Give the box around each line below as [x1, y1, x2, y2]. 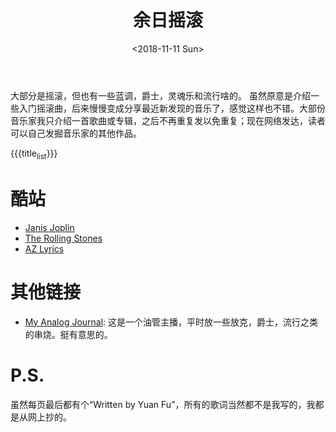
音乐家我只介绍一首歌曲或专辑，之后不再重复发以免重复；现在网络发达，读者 [10, 114, 326, 126]
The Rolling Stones [24, 232, 103, 244]
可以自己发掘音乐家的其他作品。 [10, 127, 142, 139]
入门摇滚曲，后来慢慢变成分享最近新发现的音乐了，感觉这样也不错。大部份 [18, 102, 326, 114]
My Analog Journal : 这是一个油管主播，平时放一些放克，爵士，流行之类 [24, 316, 319, 328]
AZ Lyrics [24, 242, 65, 255]
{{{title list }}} [10, 147, 58, 161]
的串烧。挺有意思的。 [24, 328, 113, 340]
